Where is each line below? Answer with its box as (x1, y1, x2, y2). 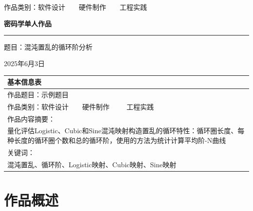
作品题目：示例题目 (7, 89, 69, 99)
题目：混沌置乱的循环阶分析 (4, 42, 92, 52)
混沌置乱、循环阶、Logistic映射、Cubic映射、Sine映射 (7, 159, 177, 169)
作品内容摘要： (7, 113, 55, 123)
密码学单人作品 (4, 18, 52, 28)
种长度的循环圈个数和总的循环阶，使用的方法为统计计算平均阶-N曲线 (7, 135, 226, 145)
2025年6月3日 (4, 58, 45, 68)
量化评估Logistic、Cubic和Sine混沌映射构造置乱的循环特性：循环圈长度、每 (7, 125, 245, 136)
